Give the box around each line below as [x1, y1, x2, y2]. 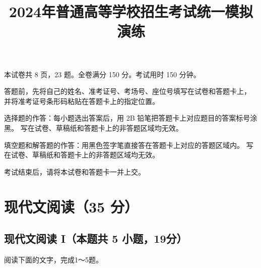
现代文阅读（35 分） [4, 196, 139, 217]
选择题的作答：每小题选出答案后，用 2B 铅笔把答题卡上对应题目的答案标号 [4, 113, 250, 123]
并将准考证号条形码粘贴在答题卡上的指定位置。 [4, 95, 159, 106]
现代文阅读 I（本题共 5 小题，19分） [4, 231, 187, 246]
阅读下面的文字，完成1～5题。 [4, 254, 103, 264]
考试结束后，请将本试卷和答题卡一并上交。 [4, 166, 145, 177]
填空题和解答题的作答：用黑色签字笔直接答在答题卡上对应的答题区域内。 [4, 139, 244, 150]
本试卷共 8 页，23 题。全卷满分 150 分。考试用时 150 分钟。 [4, 69, 201, 79]
